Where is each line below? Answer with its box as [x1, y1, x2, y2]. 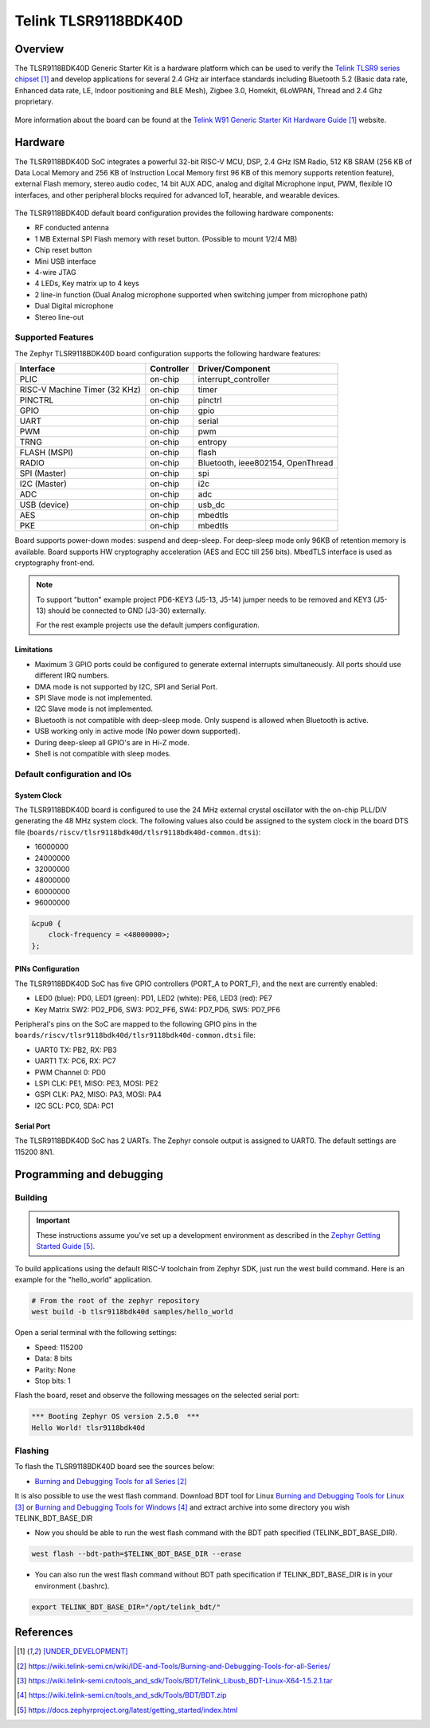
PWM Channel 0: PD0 [34, 1067, 107, 1077]
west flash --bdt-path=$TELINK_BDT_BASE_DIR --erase [31, 1549, 242, 1558]
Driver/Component [197, 363, 271, 375]
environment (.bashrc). [34, 1581, 110, 1590]
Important [36, 1215, 71, 1225]
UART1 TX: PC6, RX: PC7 [34, 1056, 117, 1066]
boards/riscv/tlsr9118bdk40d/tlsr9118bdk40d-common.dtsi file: [14, 1031, 256, 1040]
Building [14, 1192, 48, 1204]
